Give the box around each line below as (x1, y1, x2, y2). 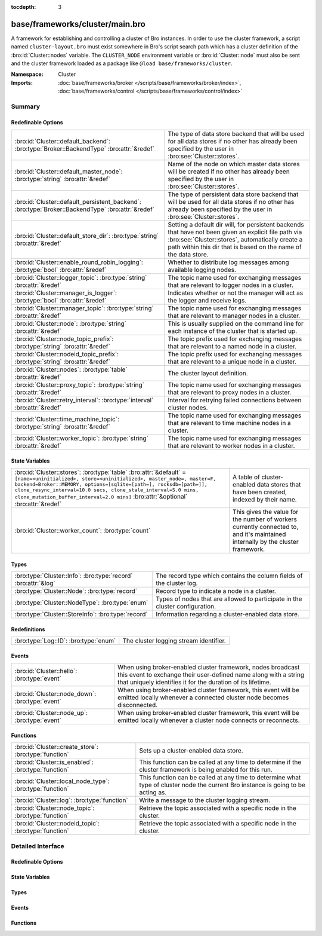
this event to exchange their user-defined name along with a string (117, 671, 304, 679)
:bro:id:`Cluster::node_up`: (14, 709, 88, 717)
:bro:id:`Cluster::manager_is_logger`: (14, 289, 117, 297)
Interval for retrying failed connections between (168, 396, 302, 405)
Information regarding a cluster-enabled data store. (156, 610, 299, 619)
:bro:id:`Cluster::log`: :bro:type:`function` (14, 796, 128, 805)
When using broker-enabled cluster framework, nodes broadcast (117, 663, 300, 672)
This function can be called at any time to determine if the (139, 758, 302, 766)
